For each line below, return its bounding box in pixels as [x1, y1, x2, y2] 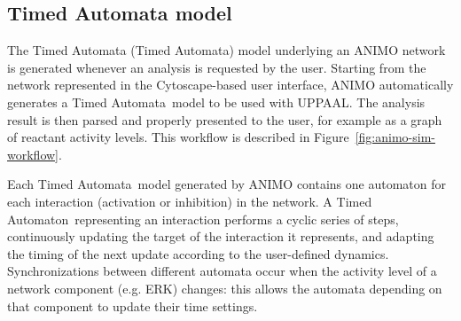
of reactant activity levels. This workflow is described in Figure [7, 128, 349, 146]
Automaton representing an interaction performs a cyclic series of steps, [7, 209, 399, 228]
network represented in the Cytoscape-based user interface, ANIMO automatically [7, 75, 454, 94]
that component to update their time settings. [7, 296, 258, 315]
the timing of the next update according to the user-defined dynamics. [7, 244, 389, 262]
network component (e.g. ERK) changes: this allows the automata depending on [7, 278, 442, 297]
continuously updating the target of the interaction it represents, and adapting [7, 227, 434, 246]
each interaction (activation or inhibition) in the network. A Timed [7, 192, 372, 210]
